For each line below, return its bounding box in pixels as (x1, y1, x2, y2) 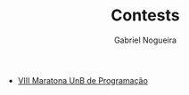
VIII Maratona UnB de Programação (17, 75, 149, 85)
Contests (111, 5, 180, 26)
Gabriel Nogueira (114, 35, 177, 45)
